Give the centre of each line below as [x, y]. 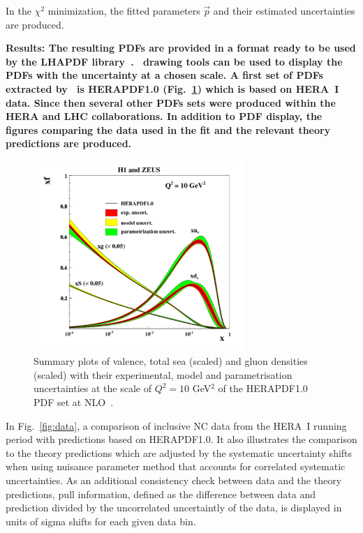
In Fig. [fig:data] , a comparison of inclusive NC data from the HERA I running [176, 425]
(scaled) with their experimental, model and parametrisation [163, 374]
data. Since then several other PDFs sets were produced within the [171, 102]
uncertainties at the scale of [92, 388]
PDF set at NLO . [74, 402]
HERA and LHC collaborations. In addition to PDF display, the [164, 116]
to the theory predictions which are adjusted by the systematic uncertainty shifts [179, 452]
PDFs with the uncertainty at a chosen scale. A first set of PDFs [164, 75]
